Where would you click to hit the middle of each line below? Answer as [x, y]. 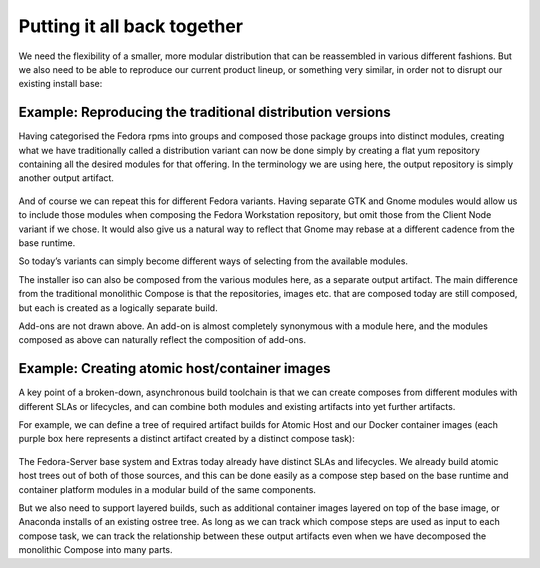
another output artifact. [66, 178]
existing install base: [60, 84]
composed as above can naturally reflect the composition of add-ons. [162, 340]
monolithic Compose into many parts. [95, 550]
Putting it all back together [131, 26]
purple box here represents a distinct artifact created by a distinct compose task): [186, 439]
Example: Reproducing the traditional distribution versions [204, 112]
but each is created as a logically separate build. [118, 307]
